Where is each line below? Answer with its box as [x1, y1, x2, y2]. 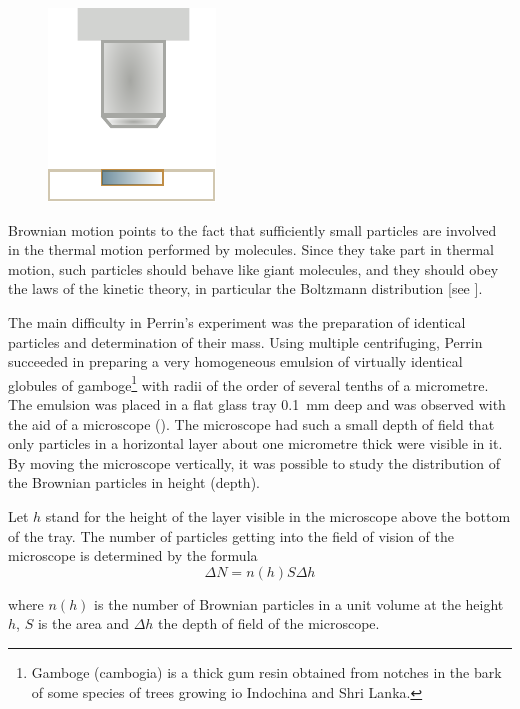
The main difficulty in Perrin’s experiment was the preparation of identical [8, 311, 466, 332]
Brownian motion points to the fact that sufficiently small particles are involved [8, 219, 497, 240]
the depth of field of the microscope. [158, 613, 380, 634]
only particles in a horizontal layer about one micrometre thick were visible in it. [8, 433, 503, 454]
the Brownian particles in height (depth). [8, 472, 260, 493]
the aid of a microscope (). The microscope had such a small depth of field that [8, 413, 495, 434]
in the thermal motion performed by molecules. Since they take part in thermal [8, 239, 494, 260]
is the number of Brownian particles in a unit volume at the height [94, 593, 504, 614]
